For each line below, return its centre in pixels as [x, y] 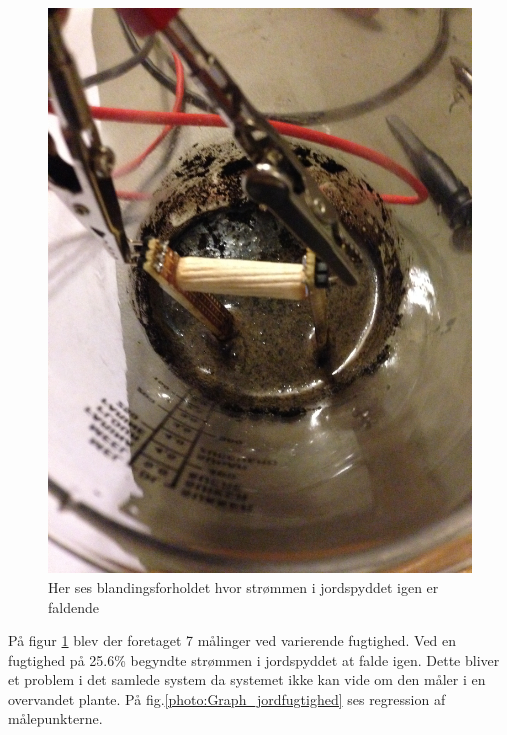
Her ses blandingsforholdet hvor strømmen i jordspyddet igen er [243, 586]
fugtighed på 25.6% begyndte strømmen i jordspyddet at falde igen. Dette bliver [254, 659]
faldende [73, 606]
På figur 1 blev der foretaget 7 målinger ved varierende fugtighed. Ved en [232, 640]
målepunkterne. [55, 718]
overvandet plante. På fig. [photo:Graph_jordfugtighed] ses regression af [227, 698]
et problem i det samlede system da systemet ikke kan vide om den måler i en [247, 679]
